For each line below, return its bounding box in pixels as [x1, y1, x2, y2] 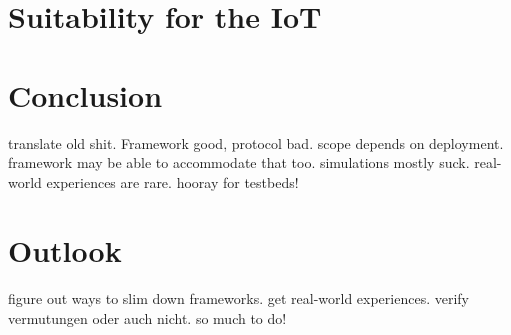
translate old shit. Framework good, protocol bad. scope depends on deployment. [8, 132, 504, 153]
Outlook [8, 230, 122, 271]
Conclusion [8, 74, 163, 115]
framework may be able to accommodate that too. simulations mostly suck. [8, 152, 470, 173]
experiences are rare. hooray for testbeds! [46, 171, 299, 192]
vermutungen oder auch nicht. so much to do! [8, 308, 287, 328]
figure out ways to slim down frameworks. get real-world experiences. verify [8, 288, 469, 309]
